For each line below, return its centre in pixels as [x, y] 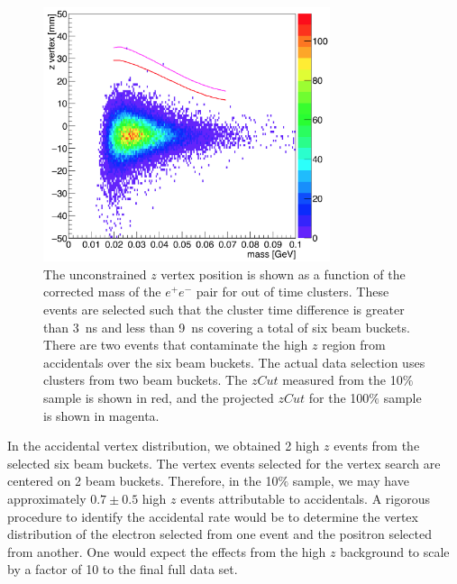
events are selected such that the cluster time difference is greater [224, 310]
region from [354, 345]
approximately [47, 498]
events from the [377, 446]
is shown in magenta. [101, 415]
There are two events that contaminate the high [176, 345]
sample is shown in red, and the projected [159, 398]
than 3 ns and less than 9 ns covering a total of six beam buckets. [227, 327]
